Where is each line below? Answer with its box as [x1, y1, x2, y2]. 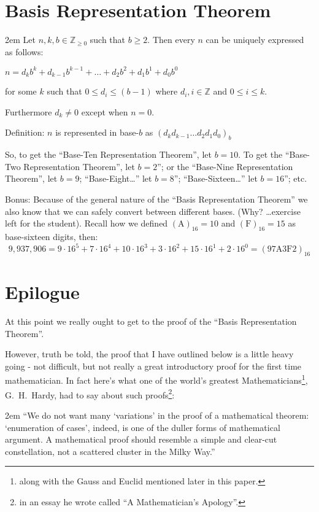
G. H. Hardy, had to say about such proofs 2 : [5, 386, 175, 401]
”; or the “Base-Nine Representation [157, 160, 293, 173]
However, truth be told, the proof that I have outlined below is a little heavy [5, 347, 294, 360]
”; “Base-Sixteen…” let [174, 172, 258, 185]
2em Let [5, 33, 36, 46]
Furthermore [5, 105, 52, 118]
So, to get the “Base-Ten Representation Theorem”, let [5, 148, 212, 161]
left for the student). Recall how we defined [5, 217, 168, 230]
